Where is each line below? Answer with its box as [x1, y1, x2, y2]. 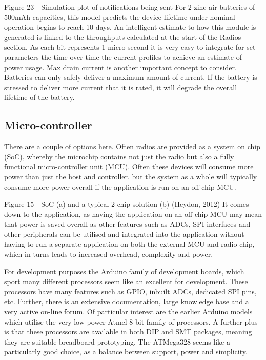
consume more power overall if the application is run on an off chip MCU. [4, 181, 236, 192]
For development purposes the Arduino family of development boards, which [4, 266, 244, 276]
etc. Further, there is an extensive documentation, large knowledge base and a [4, 296, 249, 307]
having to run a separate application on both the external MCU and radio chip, [4, 238, 255, 249]
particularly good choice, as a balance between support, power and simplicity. [4, 346, 248, 357]
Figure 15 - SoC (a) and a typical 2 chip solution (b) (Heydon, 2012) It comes [4, 198, 249, 209]
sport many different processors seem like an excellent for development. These [4, 276, 248, 287]
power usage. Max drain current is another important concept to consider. [4, 62, 237, 72]
